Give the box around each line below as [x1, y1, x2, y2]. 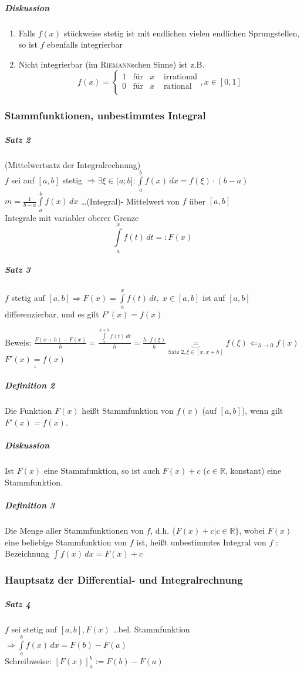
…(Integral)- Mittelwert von [81, 195, 180, 207]
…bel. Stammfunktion [113, 622, 190, 635]
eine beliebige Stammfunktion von [5, 535, 127, 548]
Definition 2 [5, 379, 55, 391]
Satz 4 [5, 597, 31, 610]
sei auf [11, 174, 35, 186]
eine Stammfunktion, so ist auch [43, 464, 160, 477]
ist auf [202, 291, 225, 303]
